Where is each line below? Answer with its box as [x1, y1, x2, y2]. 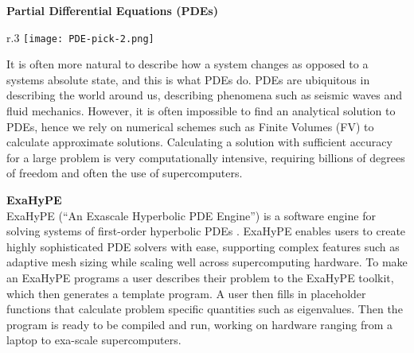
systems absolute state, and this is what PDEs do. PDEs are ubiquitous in [6, 71, 370, 87]
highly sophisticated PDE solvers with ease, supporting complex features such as [6, 238, 400, 254]
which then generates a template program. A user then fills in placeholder [6, 285, 366, 301]
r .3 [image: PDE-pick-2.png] [6, 29, 154, 45]
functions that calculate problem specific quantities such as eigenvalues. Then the [6, 301, 403, 317]
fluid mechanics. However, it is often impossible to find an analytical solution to [6, 103, 396, 119]
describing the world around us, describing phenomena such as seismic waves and [6, 87, 402, 103]
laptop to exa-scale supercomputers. [6, 332, 182, 348]
